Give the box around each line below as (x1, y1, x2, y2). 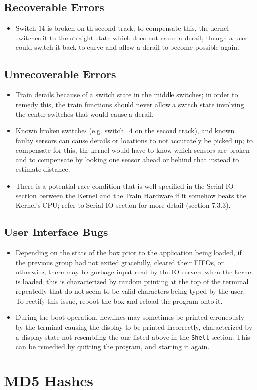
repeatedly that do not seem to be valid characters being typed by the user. (15, 286, 245, 296)
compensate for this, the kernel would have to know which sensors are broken (15, 145, 250, 155)
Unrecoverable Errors (4, 66, 116, 81)
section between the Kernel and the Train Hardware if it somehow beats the (15, 190, 246, 200)
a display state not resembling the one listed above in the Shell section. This (15, 331, 250, 342)
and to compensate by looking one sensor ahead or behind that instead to (15, 154, 239, 164)
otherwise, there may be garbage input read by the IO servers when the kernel (15, 267, 253, 277)
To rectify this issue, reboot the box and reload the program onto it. (15, 295, 223, 306)
